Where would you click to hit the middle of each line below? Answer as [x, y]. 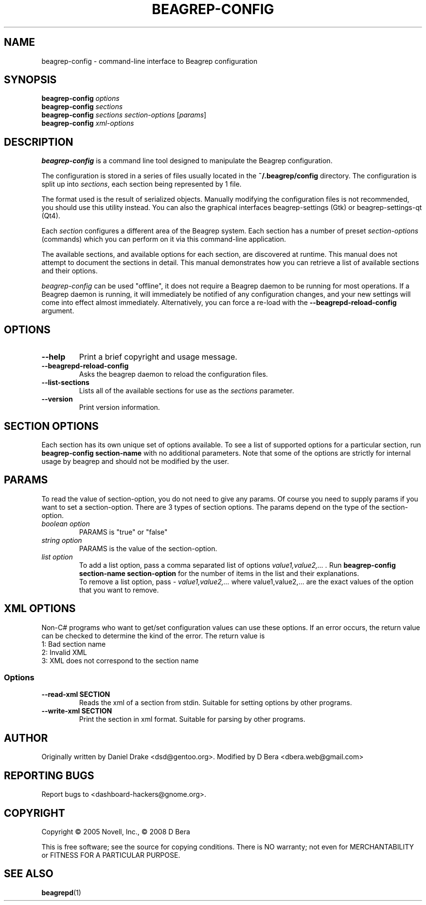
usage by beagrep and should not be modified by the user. [135, 461]
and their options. [70, 271]
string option [62, 540]
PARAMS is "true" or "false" [123, 532]
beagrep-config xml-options [88, 123]
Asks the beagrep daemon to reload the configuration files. [173, 374]
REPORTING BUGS [49, 775]
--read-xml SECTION [76, 694]
